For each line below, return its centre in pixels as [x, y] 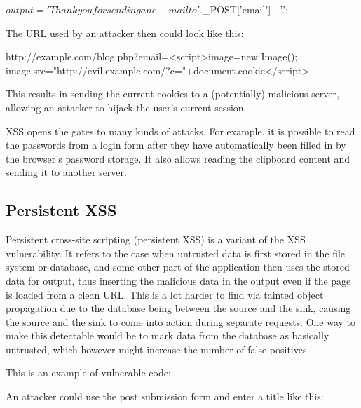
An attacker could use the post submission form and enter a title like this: [165, 396]
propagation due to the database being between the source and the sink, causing [178, 308]
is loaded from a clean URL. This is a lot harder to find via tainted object [165, 294]
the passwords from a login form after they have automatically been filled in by [176, 145]
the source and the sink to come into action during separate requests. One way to [181, 321]
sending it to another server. [66, 172]
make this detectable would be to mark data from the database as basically [168, 335]
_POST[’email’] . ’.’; [246, 9]
